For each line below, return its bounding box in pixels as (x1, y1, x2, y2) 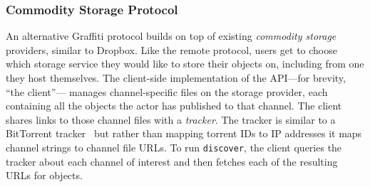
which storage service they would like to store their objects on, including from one (6, 56, 364, 71)
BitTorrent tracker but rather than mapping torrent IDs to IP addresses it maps (6, 126, 362, 141)
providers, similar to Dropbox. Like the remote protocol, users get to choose (6, 42, 337, 57)
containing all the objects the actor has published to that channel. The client (6, 98, 342, 113)
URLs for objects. (6, 168, 83, 183)
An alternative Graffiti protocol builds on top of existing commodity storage (6, 28, 336, 43)
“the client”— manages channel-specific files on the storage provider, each (6, 84, 328, 99)
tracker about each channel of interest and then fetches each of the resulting (6, 154, 338, 169)
